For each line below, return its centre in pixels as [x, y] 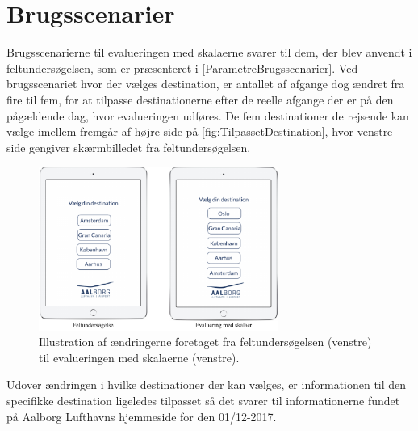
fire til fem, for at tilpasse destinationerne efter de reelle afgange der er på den [200, 99]
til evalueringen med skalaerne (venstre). [139, 357]
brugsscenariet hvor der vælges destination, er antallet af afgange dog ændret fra [206, 84]
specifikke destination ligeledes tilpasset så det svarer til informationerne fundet [203, 401]
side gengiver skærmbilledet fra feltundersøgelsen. [129, 147]
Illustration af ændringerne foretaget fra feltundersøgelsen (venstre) [205, 342]
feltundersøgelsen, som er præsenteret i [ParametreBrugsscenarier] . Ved [182, 68]
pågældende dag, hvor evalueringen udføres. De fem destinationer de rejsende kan [208, 115]
